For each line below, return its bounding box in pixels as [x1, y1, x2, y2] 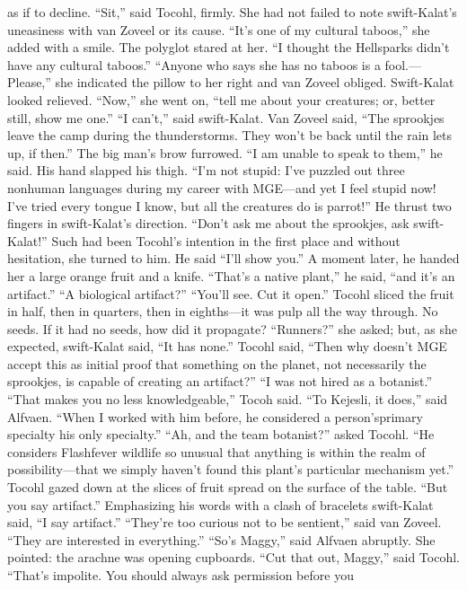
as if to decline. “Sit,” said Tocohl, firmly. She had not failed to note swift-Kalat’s [7, 3, 457, 21]
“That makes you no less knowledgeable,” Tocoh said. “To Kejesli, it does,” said [7, 390, 448, 409]
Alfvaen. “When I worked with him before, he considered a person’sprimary [7, 407, 423, 426]
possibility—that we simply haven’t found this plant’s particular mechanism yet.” [7, 460, 454, 479]
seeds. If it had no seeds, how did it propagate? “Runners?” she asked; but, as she [7, 319, 458, 338]
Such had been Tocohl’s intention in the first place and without [51, 231, 401, 250]
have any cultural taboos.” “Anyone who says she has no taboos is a [7, 55, 381, 74]
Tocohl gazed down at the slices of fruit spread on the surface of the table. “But [7, 478, 448, 497]
